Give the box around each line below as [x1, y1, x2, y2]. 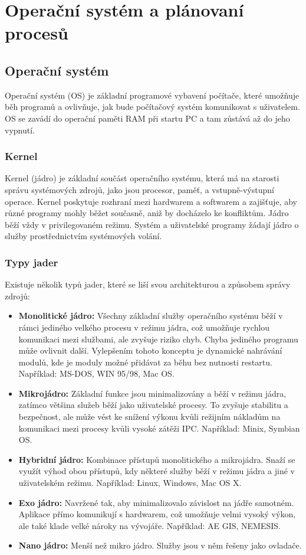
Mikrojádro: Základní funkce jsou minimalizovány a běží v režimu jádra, [18, 387, 287, 399]
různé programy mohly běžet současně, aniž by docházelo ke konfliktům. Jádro [5, 207, 289, 219]
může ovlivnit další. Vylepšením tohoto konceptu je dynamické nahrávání [18, 344, 282, 357]
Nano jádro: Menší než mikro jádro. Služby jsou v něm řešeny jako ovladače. [18, 539, 302, 551]
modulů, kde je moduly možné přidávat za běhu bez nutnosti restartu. [18, 355, 272, 368]
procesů [5, 21, 68, 45]
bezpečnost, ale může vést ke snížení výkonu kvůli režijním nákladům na [18, 410, 281, 423]
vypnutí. [5, 123, 35, 136]
